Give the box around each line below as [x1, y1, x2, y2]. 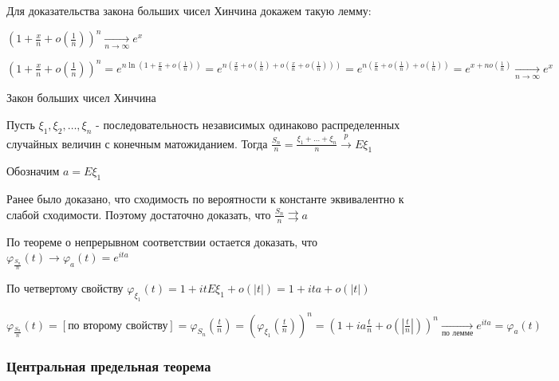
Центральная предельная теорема [6, 355, 211, 375]
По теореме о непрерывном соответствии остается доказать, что [6, 233, 317, 249]
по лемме [441, 328, 474, 337]
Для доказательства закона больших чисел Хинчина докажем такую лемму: [6, 2, 372, 18]
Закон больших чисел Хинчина [6, 89, 156, 106]
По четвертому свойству [6, 280, 124, 297]
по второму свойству [68, 320, 168, 332]
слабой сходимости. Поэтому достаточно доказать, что [6, 206, 271, 222]
